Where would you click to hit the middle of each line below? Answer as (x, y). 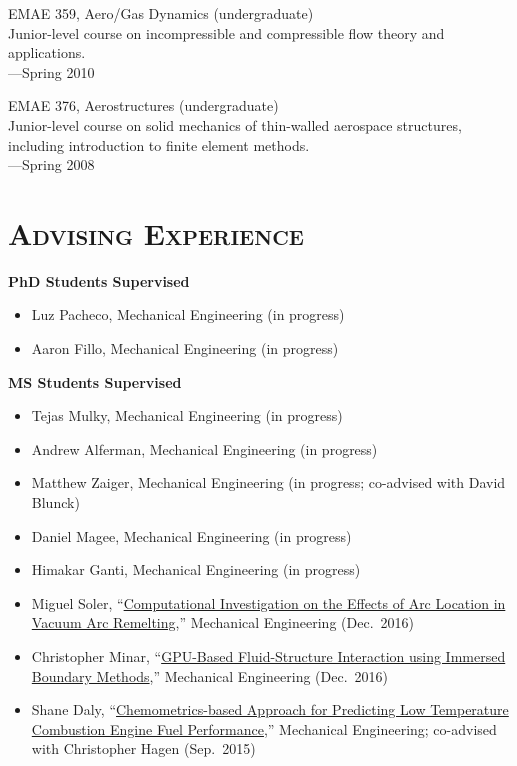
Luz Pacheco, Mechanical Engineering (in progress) (188, 314)
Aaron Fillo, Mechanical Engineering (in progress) (185, 348)
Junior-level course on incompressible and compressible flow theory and (226, 32)
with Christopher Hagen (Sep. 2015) (143, 748)
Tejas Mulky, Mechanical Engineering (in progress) (187, 415)
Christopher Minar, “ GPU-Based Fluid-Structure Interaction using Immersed (268, 656)
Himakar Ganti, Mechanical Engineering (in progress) (196, 569)
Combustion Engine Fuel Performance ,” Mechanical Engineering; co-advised (264, 728)
